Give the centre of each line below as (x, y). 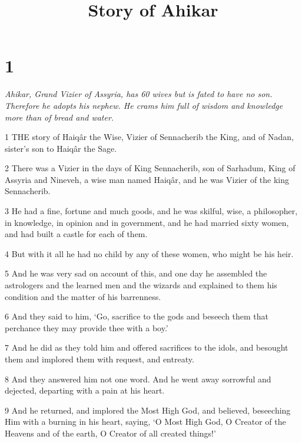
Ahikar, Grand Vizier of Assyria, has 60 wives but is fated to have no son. (139, 94)
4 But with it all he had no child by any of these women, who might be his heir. (149, 253)
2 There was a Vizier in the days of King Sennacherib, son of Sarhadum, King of (150, 168)
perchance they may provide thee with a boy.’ (87, 327)
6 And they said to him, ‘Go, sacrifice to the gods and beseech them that (137, 316)
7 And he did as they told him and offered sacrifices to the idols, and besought (147, 347)
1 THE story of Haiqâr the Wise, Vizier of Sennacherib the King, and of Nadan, (149, 137)
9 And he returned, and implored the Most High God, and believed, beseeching (148, 410)
